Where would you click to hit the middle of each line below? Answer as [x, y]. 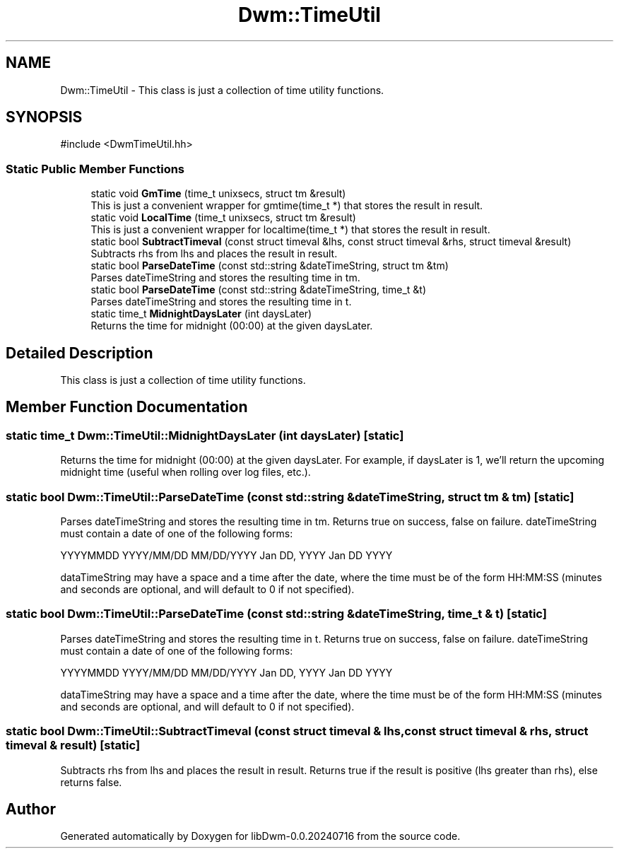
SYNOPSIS [44, 117]
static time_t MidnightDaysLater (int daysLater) [201, 314]
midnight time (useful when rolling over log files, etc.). [185, 472]
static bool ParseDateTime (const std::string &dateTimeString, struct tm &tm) [270, 266]
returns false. [91, 782]
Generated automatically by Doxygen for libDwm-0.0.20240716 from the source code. [260, 836]
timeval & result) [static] [73, 745]
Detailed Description [79, 353]
